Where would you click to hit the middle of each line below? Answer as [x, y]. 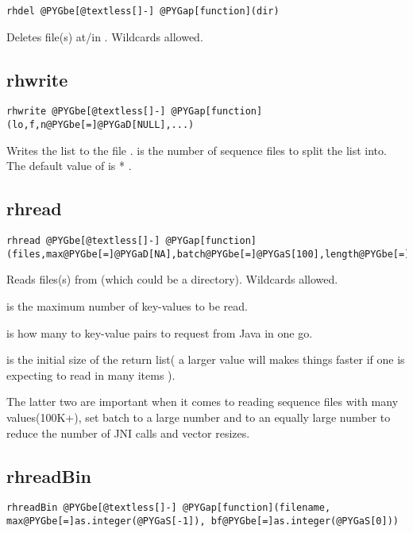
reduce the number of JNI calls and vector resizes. [128, 433]
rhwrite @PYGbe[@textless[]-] [86, 112]
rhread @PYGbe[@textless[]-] [83, 241]
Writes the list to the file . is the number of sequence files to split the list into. [197, 150]
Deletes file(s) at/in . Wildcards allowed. [105, 36]
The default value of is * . [69, 166]
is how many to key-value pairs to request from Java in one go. [160, 332]
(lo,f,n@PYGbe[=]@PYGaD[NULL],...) [100, 125]
